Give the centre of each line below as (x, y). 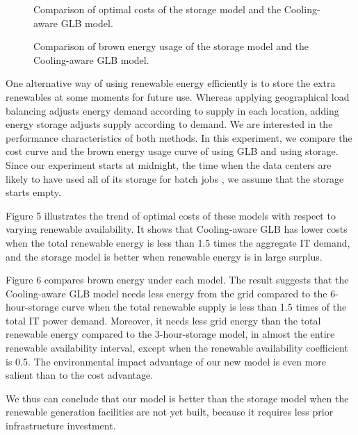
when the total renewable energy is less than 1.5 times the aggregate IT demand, (178, 242)
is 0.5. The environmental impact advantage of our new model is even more (166, 361)
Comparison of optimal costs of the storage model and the (157, 9)
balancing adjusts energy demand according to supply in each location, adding (172, 110)
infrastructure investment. (61, 426)
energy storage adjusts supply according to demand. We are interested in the (169, 124)
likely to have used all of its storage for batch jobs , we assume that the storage (175, 178)
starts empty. (33, 192)
